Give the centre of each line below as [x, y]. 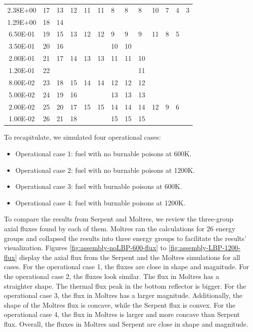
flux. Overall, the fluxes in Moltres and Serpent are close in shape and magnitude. [126, 323]
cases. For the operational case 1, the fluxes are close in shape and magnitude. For [126, 267]
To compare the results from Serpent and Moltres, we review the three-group [119, 219]
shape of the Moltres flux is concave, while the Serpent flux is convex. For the [120, 304]
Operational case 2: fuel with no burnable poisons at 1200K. [105, 170]
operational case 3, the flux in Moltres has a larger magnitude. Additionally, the [123, 295]
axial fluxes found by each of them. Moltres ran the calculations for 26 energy [120, 228]
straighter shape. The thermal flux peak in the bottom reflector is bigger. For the [125, 286]
